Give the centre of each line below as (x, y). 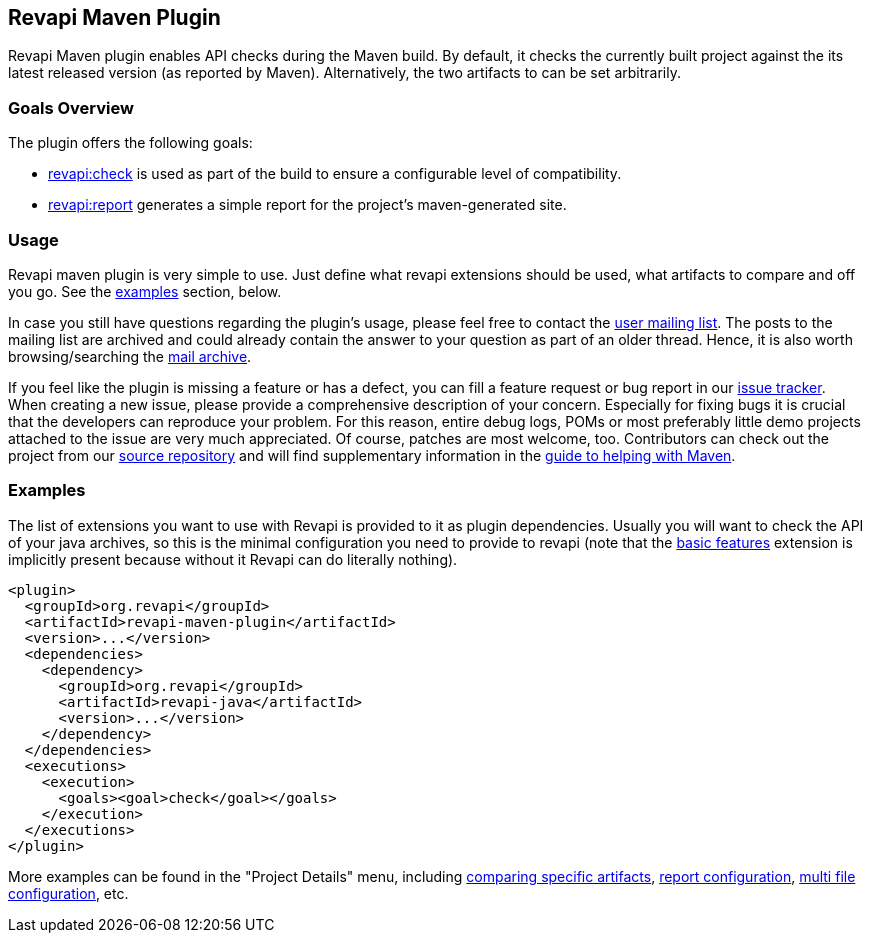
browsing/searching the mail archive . (130, 356)
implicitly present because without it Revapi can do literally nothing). (233, 559)
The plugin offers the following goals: (130, 143)
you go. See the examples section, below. (145, 291)
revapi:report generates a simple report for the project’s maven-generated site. (307, 205)
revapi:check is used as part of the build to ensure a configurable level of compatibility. (335, 174)
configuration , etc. (68, 893)
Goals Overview (71, 107)
